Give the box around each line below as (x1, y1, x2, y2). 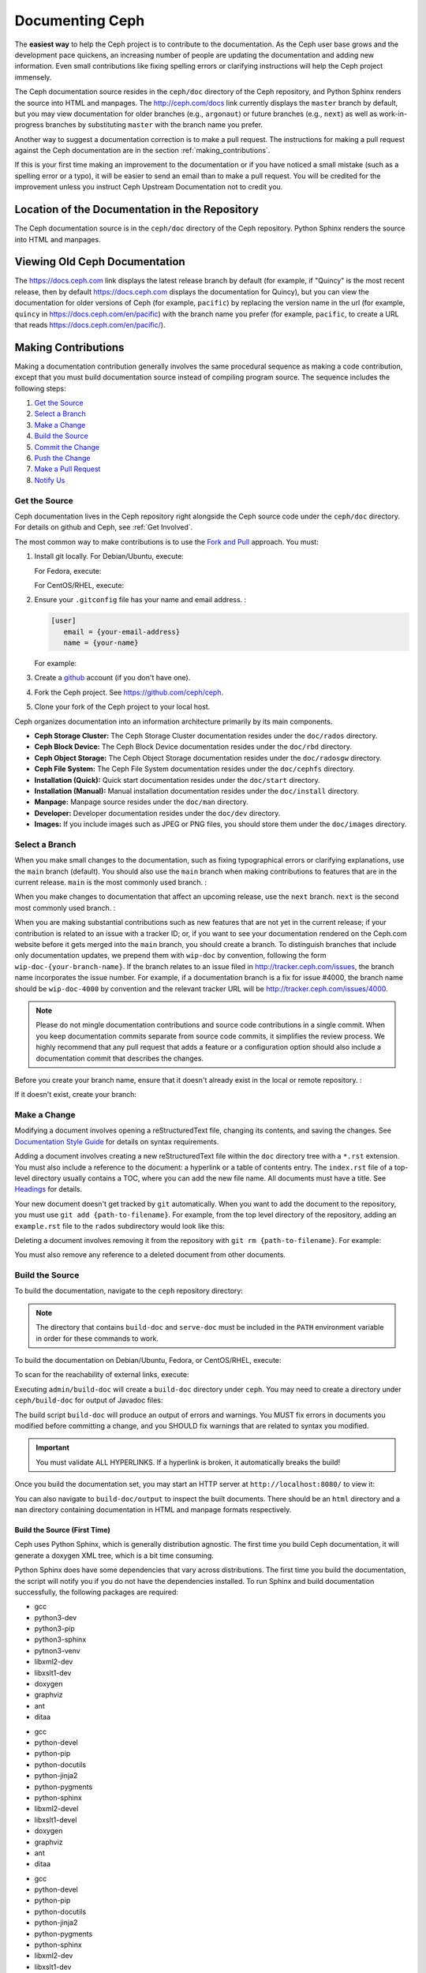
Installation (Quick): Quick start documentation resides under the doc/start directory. (34, 775, 320, 784)
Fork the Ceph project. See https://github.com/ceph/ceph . (34, 687, 224, 697)
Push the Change (34, 454, 91, 463)
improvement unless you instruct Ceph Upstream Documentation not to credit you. (14, 182, 283, 192)
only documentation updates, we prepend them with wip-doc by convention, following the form (14, 951, 327, 960)
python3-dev (34, 1612, 77, 1622)
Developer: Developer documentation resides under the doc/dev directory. (34, 808, 281, 818)
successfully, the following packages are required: (14, 1587, 179, 1597)
